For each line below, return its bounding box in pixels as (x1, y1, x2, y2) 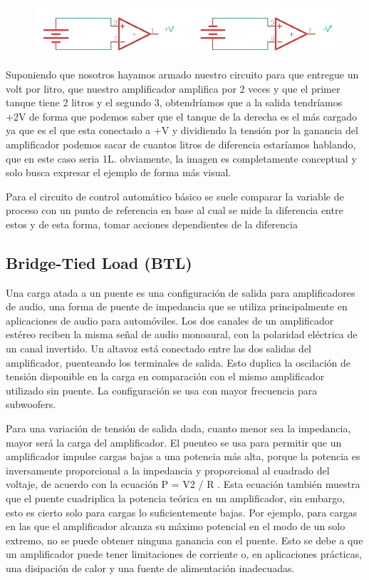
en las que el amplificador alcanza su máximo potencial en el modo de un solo (6, 519, 345, 534)
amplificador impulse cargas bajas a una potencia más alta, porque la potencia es (6, 449, 360, 464)
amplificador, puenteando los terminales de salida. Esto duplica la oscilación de (6, 355, 351, 370)
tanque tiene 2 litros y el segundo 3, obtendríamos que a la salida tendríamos (6, 95, 343, 110)
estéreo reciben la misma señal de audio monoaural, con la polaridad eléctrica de (6, 327, 358, 342)
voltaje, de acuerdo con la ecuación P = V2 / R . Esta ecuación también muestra (6, 477, 360, 492)
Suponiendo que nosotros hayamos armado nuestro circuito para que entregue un (6, 66, 359, 81)
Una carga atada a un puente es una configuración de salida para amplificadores (6, 285, 355, 300)
